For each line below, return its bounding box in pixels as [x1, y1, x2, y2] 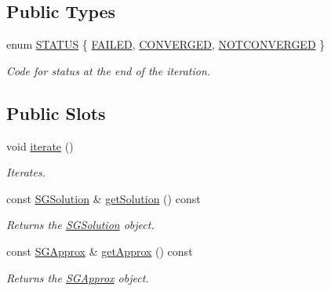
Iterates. [6, 164, 45, 180]
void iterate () [6, 137, 74, 154]
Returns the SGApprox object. [6, 269, 149, 286]
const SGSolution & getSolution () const [6, 190, 201, 206]
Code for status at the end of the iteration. [6, 62, 211, 78]
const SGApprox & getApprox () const [6, 242, 193, 259]
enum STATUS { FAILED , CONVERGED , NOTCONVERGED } [6, 36, 326, 53]
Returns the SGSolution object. [6, 216, 155, 233]
